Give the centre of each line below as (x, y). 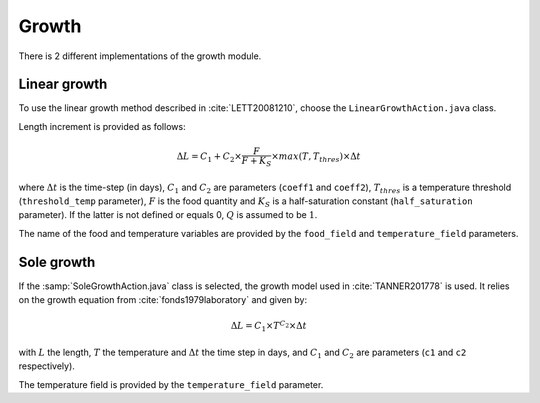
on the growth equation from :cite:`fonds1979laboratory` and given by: (163, 300)
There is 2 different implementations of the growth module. (140, 56)
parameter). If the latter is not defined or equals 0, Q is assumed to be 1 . (168, 215)
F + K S (256, 162)
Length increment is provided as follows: (102, 126)
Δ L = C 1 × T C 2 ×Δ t (268, 326)
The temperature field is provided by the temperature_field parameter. (171, 384)
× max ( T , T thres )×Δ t (316, 158)
